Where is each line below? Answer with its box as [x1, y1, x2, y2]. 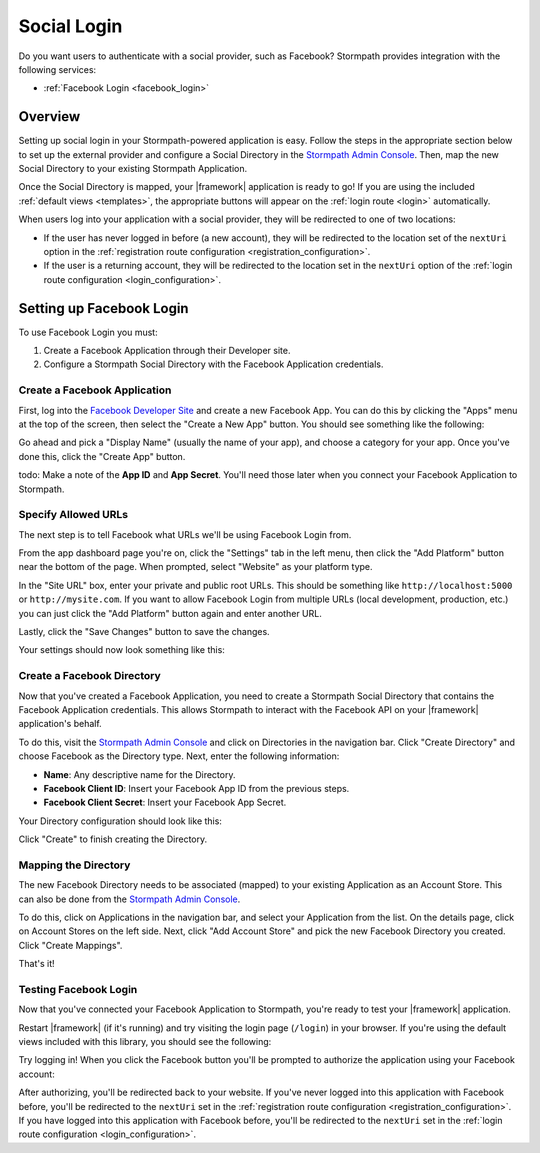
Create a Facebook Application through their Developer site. [43, 345, 291, 357]
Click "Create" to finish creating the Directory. [18, 833, 208, 845]
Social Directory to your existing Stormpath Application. [18, 163, 248, 175]
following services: [18, 63, 97, 75]
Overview [18, 108, 81, 125]
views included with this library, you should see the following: [18, 1036, 272, 1048]
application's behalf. [18, 718, 102, 730]
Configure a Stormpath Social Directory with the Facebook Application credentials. [43, 358, 384, 370]
